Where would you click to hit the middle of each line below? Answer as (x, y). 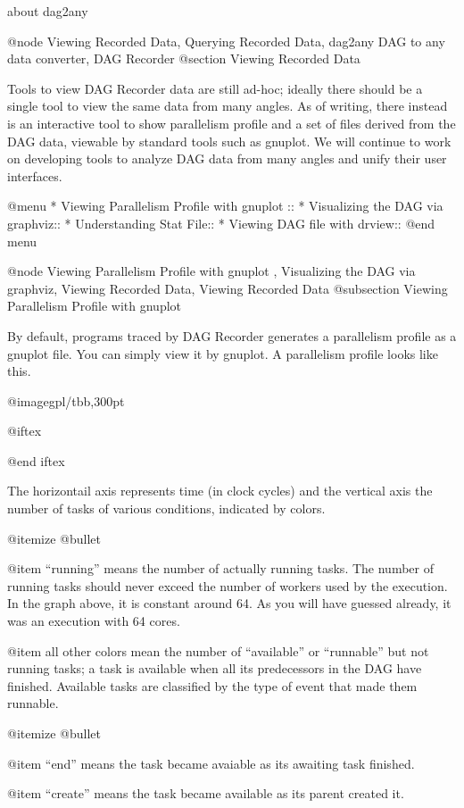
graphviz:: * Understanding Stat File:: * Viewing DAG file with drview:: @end (221, 223)
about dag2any (48, 11)
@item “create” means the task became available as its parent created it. (206, 793)
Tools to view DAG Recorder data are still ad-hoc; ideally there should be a (215, 88)
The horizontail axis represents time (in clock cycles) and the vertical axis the (220, 491)
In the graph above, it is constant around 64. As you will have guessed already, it (229, 603)
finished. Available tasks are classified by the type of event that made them (212, 685)
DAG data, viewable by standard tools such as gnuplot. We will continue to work (229, 141)
